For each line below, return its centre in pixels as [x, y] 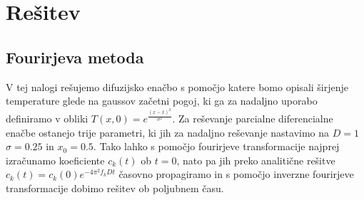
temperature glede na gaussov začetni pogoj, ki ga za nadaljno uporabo [162, 101]
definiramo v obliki [47, 118]
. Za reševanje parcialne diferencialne [253, 118]
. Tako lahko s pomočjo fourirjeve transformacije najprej [216, 146]
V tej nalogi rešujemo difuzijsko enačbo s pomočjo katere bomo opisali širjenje [177, 86]
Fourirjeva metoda [75, 57]
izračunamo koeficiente [55, 160]
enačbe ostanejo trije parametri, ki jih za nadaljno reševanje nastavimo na [168, 132]
